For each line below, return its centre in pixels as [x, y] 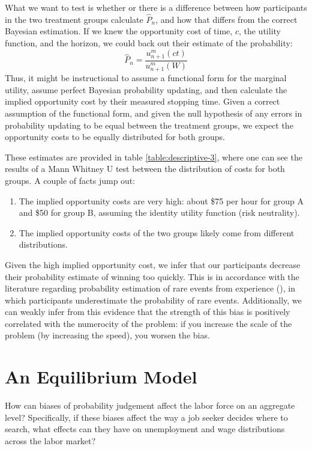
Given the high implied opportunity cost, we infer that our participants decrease [153, 264]
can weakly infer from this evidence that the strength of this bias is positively [148, 312]
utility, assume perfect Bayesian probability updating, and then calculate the [146, 89]
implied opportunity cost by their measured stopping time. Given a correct [142, 101]
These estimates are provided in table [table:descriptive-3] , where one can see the [154, 157]
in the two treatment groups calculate [74, 19]
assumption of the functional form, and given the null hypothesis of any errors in [154, 113]
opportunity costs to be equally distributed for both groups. [115, 137]
